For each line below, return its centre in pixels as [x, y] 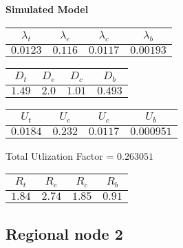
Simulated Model [47, 9]
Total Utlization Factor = [60, 155]
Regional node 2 [64, 233]
